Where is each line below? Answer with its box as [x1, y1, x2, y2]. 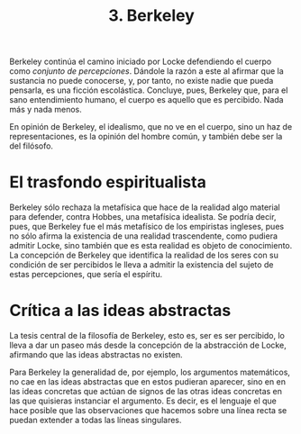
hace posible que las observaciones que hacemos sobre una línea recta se [9, 405, 287, 416]
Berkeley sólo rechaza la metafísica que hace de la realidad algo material [9, 202, 281, 212]
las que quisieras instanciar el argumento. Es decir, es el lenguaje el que [9, 395, 277, 406]
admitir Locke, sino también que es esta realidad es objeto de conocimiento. [9, 240, 293, 251]
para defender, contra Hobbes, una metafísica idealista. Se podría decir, [9, 212, 277, 222]
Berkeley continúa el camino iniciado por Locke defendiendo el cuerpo [9, 56, 272, 68]
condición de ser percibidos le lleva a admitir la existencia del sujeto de [9, 259, 274, 270]
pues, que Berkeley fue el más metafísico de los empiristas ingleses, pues [9, 222, 285, 232]
